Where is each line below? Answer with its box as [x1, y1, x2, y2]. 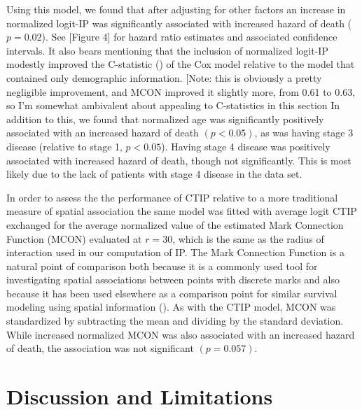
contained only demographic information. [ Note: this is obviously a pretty [6, 70, 322, 85]
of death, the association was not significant [6, 341, 194, 355]
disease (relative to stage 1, [6, 139, 123, 153]
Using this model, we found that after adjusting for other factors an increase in [6, 2, 346, 16]
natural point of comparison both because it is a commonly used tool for [6, 258, 318, 273]
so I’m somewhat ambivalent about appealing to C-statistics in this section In [6, 98, 340, 113]
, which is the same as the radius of [172, 231, 324, 246]
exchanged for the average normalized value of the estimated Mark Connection [6, 217, 344, 232]
